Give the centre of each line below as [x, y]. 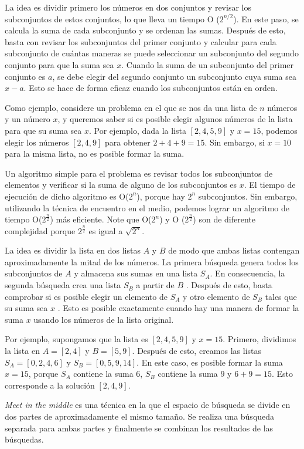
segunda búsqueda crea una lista [63, 285]
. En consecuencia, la [247, 273]
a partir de [155, 285]
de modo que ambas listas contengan [234, 250]
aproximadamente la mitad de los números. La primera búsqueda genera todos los [152, 261]
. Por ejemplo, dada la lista [137, 130]
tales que [281, 296]
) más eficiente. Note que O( [101, 219]
